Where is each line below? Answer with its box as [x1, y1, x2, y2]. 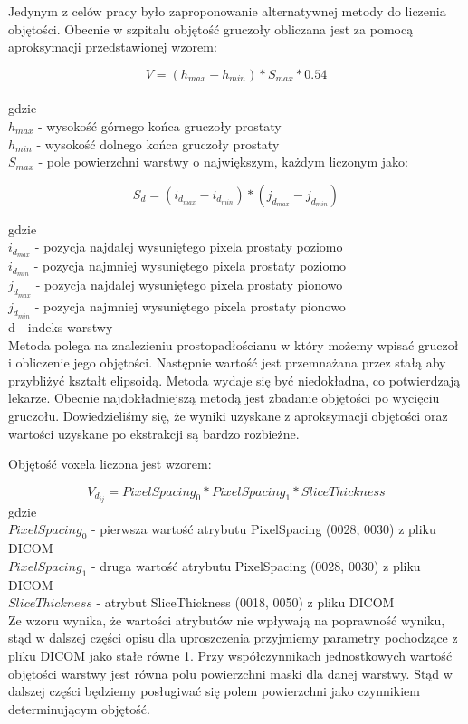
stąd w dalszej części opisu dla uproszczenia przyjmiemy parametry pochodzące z [8, 628, 458, 647]
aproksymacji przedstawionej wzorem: [8, 37, 217, 56]
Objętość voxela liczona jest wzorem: [8, 454, 212, 473]
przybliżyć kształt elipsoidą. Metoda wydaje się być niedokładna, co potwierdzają [8, 370, 461, 389]
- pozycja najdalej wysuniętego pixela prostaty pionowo [35, 275, 343, 294]
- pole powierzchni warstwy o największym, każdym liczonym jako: [38, 152, 408, 171]
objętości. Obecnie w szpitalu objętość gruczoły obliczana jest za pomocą [8, 19, 414, 38]
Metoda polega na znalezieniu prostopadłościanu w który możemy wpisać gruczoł [8, 335, 459, 354]
